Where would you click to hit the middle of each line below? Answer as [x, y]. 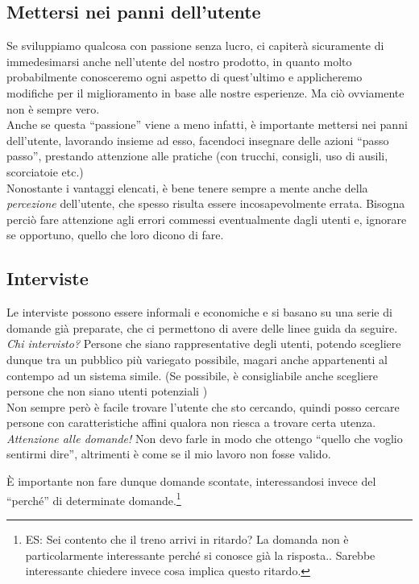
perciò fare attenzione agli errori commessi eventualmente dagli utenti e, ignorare [207, 219]
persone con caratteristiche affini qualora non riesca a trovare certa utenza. [191, 422]
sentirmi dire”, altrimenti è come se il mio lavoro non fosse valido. [169, 454]
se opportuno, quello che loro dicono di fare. [115, 235]
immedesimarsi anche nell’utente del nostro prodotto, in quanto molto [179, 61]
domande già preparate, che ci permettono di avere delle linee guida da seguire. [202, 327]
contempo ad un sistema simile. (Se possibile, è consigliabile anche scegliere [192, 375]
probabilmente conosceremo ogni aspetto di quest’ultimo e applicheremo [185, 77]
